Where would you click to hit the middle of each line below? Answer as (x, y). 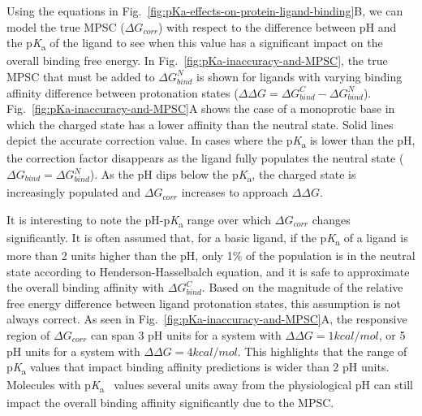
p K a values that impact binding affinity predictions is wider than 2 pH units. (198, 368)
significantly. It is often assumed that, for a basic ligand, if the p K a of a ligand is (207, 238)
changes (331, 219)
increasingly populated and (74, 192)
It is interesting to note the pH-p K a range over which (139, 220)
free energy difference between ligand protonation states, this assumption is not (204, 303)
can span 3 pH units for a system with (186, 334)
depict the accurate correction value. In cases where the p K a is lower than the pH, (211, 141)
